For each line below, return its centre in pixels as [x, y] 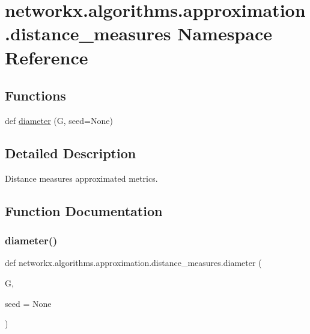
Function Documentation [84, 210]
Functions [35, 95]
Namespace [225, 33]
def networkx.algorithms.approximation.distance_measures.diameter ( [133, 263]
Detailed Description [71, 153]
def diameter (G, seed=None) [59, 120]
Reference [47, 57]
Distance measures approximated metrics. [81, 178]
